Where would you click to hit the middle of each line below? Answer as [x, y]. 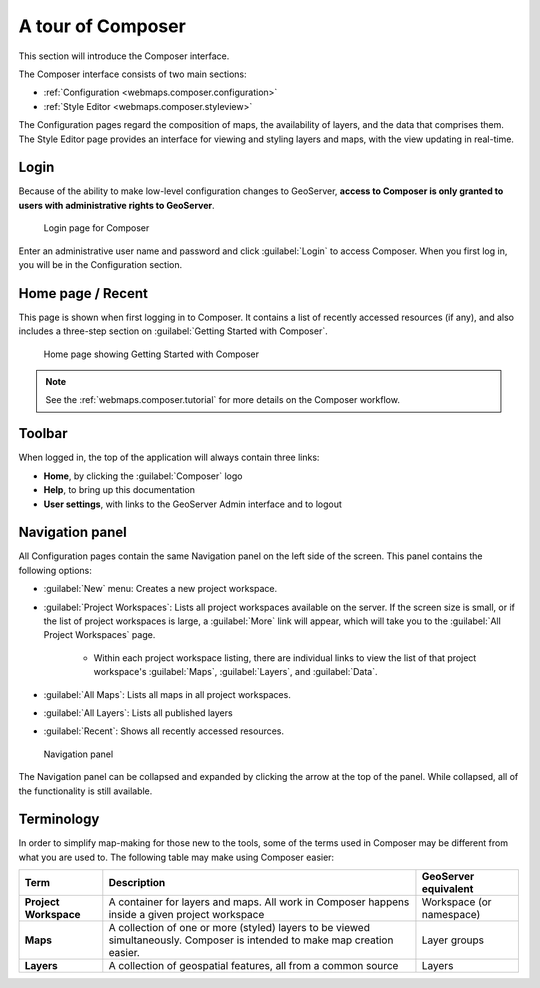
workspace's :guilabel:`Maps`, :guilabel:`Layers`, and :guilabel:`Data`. [235, 672]
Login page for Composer [96, 228]
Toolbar [43, 433]
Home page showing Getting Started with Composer [151, 354]
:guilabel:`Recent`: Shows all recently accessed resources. [164, 731]
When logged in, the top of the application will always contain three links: [169, 457]
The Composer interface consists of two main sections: [132, 74]
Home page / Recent [83, 293]
